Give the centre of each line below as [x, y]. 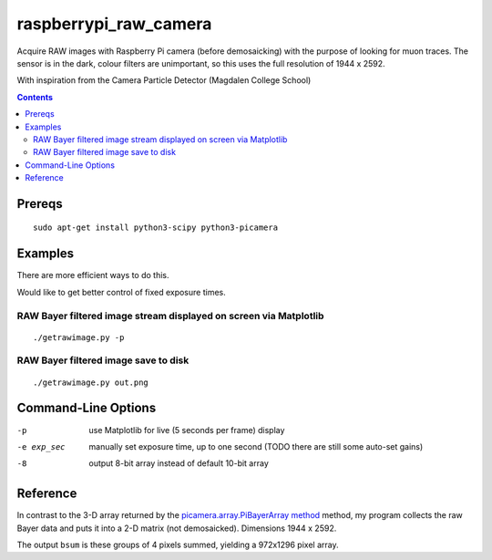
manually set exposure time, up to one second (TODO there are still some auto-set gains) [256, 446]
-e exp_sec [41, 446]
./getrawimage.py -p [79, 337]
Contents [35, 97]
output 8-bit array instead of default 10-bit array [179, 463]
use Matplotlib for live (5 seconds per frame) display [187, 430]
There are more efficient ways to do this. [93, 275]
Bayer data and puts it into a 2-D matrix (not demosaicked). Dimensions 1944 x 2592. [177, 528]
